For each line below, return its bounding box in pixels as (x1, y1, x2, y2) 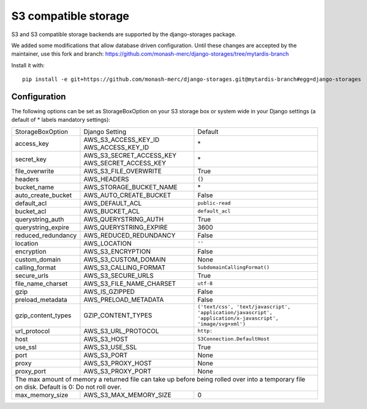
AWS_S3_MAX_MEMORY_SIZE (83, 391, 172, 399)
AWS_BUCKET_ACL (83, 207, 140, 216)
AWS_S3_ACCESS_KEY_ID (83, 135, 160, 144)
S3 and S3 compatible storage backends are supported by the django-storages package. (11, 31, 237, 38)
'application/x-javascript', (197, 315, 279, 321)
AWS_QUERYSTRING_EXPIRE (83, 223, 168, 231)
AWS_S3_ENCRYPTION (83, 247, 151, 255)
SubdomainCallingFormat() (197, 264, 270, 271)
